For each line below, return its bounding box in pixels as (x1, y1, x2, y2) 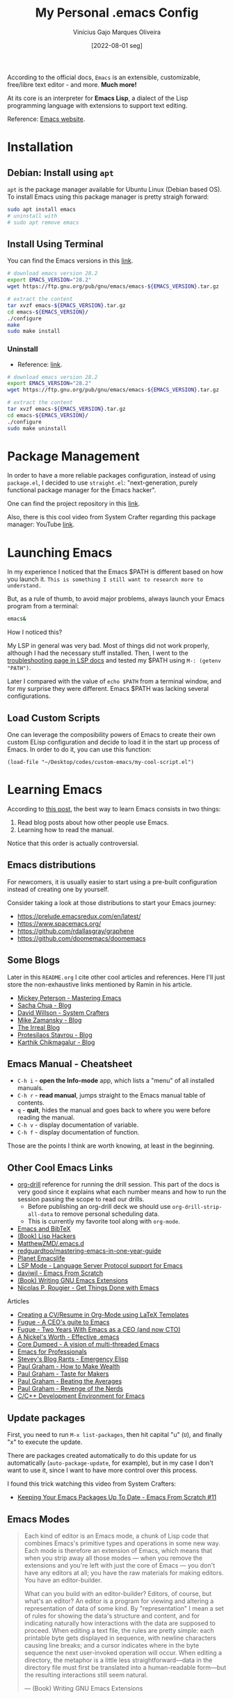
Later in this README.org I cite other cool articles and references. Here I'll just (7, 973, 225, 981)
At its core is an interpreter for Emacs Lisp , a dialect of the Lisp (7, 94, 188, 102)
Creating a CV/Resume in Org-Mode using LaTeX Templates (17, 1310, 189, 1319)
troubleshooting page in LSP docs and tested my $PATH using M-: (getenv (7, 656, 221, 665)
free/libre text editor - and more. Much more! (7, 80, 137, 88)
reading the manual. (17, 1114, 75, 1122)
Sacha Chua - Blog (17, 1001, 72, 1009)
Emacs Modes (7, 1513, 70, 1525)
